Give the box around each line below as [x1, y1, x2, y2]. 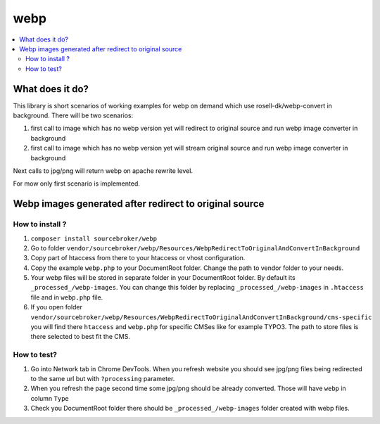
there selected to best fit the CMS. [30, 333, 130, 341]
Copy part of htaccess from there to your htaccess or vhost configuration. [30, 254, 246, 262]
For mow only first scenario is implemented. [13, 179, 141, 188]
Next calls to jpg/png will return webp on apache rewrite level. [13, 166, 194, 175]
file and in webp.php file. [30, 293, 103, 302]
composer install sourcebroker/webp [30, 234, 158, 243]
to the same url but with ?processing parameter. [30, 374, 175, 383]
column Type [30, 394, 70, 402]
